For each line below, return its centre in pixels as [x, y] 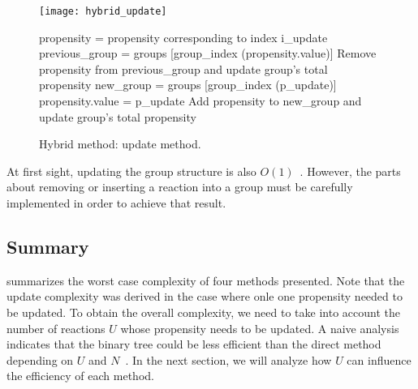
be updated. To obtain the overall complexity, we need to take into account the [203, 312]
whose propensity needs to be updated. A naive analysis [260, 328]
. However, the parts [350, 171]
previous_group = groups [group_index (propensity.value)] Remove [208, 53]
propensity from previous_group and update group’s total [183, 68]
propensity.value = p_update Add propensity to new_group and [200, 101]
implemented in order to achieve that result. [116, 203]
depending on [40, 359]
